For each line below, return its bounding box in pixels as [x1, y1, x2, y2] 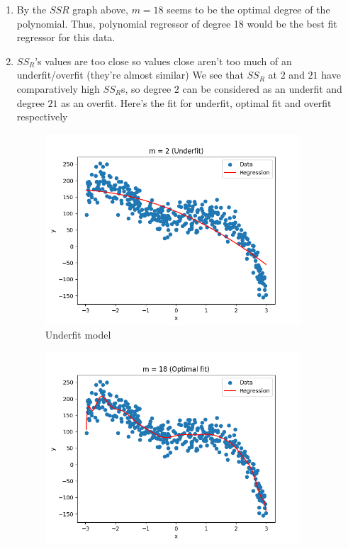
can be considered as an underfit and [182, 81, 342, 96]
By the [16, 2, 47, 16]
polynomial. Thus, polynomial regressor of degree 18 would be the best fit [16, 16, 337, 30]
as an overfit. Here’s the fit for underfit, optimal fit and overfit [61, 95, 332, 110]
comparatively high [16, 81, 100, 96]
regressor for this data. [16, 30, 116, 45]
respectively [16, 109, 68, 124]
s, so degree [120, 81, 172, 96]
